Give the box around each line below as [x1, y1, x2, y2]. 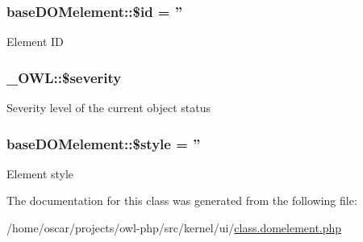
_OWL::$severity [6, 67, 122, 87]
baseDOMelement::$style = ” [6, 133, 201, 153]
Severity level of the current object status [6, 99, 211, 116]
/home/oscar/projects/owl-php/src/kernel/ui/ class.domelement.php [6, 219, 342, 236]
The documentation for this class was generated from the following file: [6, 192, 357, 209]
